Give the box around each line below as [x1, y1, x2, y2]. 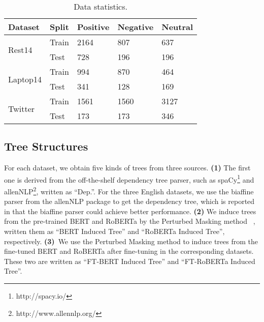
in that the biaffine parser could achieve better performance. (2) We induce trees [4, 206, 256, 216]
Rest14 [8, 43, 32, 55]
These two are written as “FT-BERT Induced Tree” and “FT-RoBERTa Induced [4, 255, 255, 266]
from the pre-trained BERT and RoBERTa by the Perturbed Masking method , [4, 216, 255, 226]
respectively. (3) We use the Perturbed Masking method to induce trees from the [4, 236, 258, 246]
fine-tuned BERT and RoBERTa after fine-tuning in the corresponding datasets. [4, 246, 254, 256]
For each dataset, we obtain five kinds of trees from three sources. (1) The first [4, 162, 251, 173]
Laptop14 [8, 73, 42, 85]
